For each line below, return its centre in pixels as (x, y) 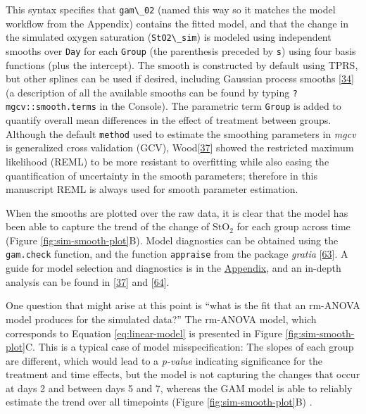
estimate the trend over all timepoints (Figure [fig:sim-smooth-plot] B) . (159, 402)
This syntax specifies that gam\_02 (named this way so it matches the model (171, 9)
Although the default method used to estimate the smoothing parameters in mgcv (181, 133)
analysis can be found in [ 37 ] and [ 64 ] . (88, 281)
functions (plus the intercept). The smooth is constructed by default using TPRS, (182, 64)
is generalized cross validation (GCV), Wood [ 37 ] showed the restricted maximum (180, 148)
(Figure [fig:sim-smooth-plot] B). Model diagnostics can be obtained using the (172, 240)
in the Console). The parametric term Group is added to (220, 106)
